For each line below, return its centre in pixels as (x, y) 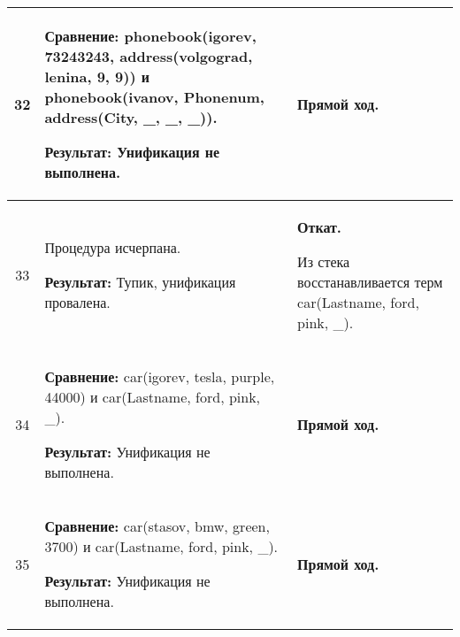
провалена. (77, 302)
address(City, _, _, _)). (131, 117)
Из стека (324, 261)
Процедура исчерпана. (113, 247)
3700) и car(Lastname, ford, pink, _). (161, 546)
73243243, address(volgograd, (149, 56)
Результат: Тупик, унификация (140, 282)
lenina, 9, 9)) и (97, 77)
